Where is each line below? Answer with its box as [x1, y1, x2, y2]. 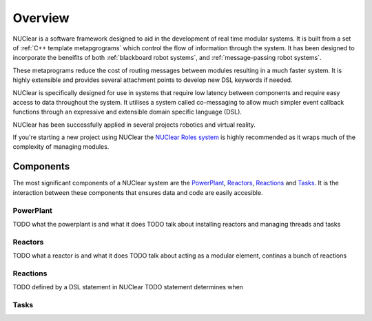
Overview [12, 10, 70, 25]
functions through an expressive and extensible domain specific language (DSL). [12, 107, 242, 116]
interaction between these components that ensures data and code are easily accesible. [12, 188, 263, 196]
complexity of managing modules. [12, 143, 110, 151]
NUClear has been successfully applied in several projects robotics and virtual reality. [12, 121, 256, 129]
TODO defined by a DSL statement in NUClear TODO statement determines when [12, 283, 244, 291]
